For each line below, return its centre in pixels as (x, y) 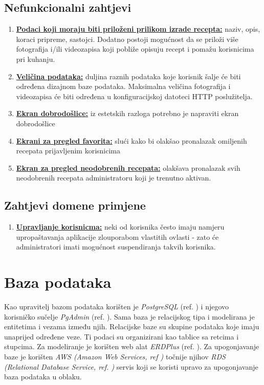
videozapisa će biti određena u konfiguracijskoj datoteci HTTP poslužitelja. (134, 96)
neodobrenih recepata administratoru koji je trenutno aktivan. (114, 178)
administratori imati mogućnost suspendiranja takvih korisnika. (116, 247)
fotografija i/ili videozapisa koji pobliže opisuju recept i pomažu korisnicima (135, 49)
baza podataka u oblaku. (43, 377)
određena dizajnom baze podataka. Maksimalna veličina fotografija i (123, 86)
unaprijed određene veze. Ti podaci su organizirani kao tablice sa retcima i (122, 336)
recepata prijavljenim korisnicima (68, 151)
